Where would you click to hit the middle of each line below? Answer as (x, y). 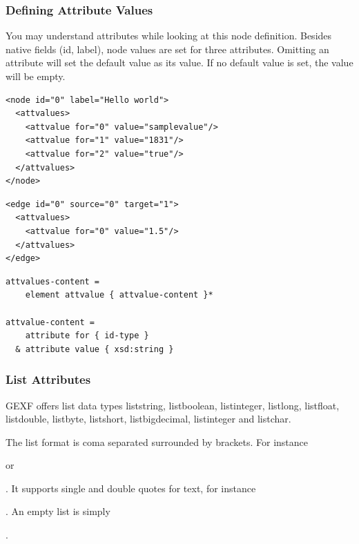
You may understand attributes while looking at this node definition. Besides (169, 36)
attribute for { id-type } (87, 336)
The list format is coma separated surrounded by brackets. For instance (157, 441)
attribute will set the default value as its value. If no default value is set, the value (179, 62)
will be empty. (36, 76)
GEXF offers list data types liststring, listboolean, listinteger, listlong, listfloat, (173, 405)
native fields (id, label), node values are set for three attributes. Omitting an (167, 49)
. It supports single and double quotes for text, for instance (131, 488)
